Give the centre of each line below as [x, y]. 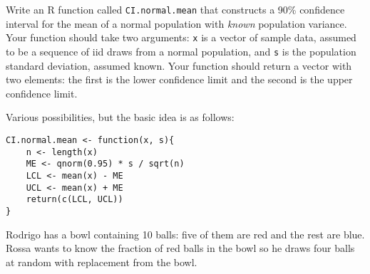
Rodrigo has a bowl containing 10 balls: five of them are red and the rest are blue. [185, 234]
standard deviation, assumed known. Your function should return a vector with [179, 65]
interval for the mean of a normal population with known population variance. [176, 23]
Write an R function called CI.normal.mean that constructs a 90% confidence [175, 9]
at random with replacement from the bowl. [102, 262]
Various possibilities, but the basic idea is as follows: [120, 117]
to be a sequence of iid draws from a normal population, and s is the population [181, 51]
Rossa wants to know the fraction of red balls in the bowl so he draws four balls [180, 248]
